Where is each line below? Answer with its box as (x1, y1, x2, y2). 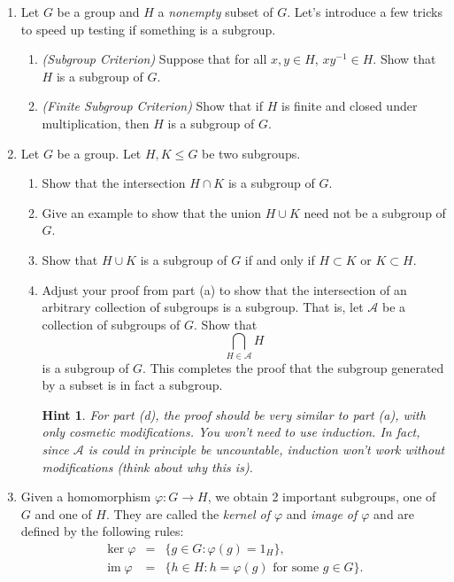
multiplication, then (42, 113, 150, 132)
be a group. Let (57, 144, 142, 162)
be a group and (57, 3, 140, 20)
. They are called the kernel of (105, 504, 270, 523)
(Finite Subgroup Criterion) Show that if (42, 97, 264, 115)
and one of (35, 504, 92, 523)
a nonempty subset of (158, 3, 273, 20)
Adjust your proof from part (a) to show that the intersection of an (42, 280, 407, 299)
